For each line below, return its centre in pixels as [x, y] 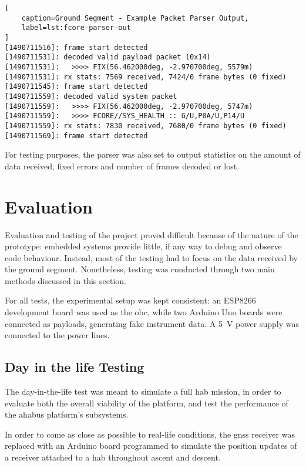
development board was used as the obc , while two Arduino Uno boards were [144, 312]
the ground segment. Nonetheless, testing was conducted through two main [140, 269]
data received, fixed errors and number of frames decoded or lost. [122, 166]
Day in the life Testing [75, 367]
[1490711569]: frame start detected [76, 136]
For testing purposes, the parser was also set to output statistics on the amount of [153, 154]
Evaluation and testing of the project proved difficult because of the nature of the [152, 234]
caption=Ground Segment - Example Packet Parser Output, [135, 18]
